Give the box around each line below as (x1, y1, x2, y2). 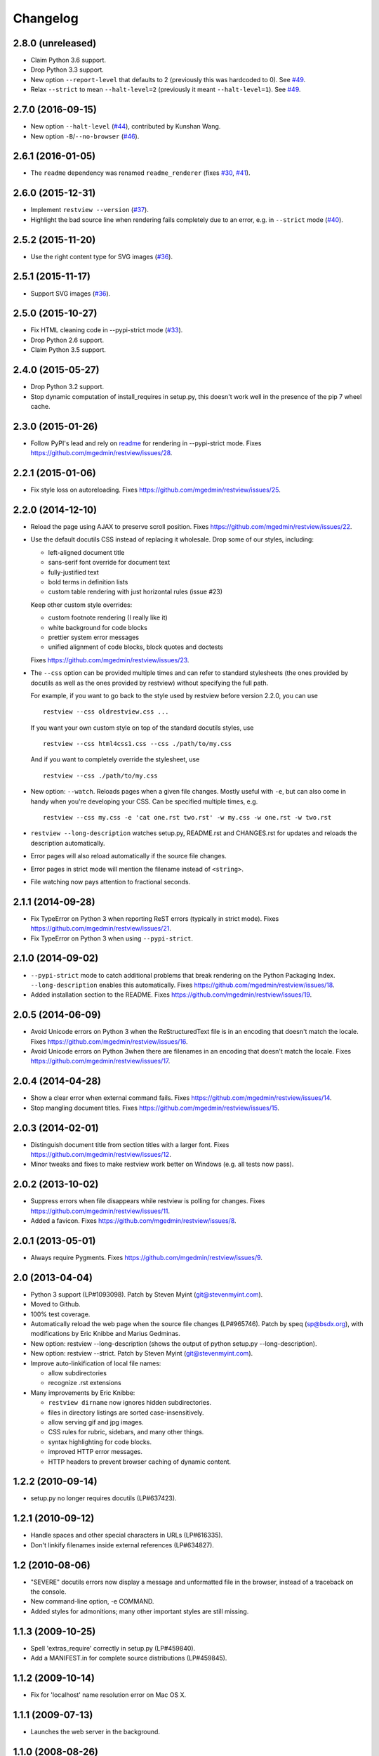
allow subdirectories (48, 1369, 107, 1377)
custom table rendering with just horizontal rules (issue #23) (48, 587, 223, 596)
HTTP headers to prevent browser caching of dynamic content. (48, 1457, 232, 1466)
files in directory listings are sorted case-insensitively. (48, 1408, 204, 1417)
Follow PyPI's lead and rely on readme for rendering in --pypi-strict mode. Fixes (30, 439, 262, 447)
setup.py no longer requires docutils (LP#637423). (30, 1494, 177, 1502)
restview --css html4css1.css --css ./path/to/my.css (43, 740, 232, 748)
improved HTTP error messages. (48, 1448, 143, 1456)
